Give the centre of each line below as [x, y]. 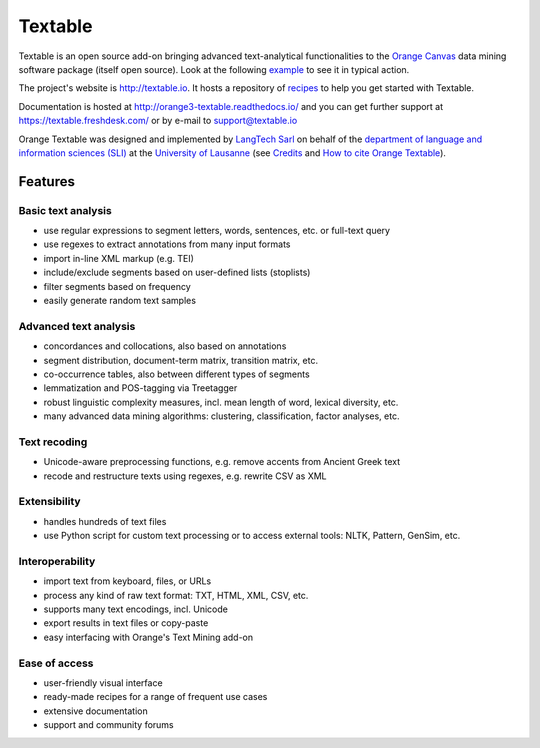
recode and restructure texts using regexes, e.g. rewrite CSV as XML [185, 476]
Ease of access [56, 663]
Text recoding [53, 442]
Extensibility [49, 502]
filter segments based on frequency [117, 286]
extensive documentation [96, 711]
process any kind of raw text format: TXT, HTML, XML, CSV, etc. [176, 595]
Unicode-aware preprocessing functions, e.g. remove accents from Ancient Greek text [221, 462]
